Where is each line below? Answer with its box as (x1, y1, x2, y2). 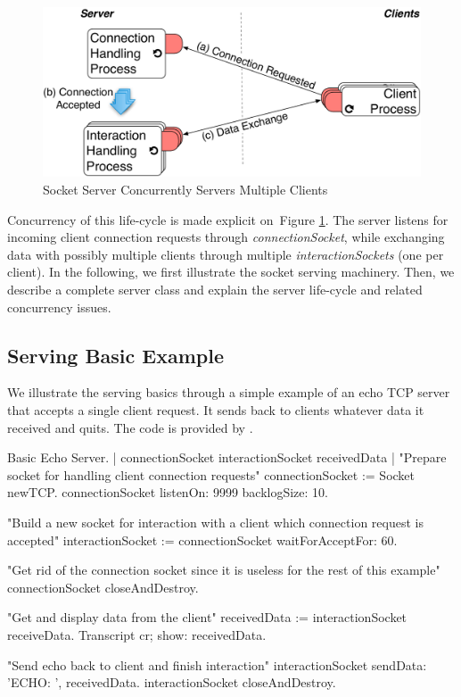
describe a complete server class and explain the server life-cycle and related (7, 280, 423, 299)
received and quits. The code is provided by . (7, 418, 253, 436)
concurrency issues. (7, 297, 111, 316)
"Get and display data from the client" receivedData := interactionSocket (7, 608, 407, 626)
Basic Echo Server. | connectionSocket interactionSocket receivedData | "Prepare (7, 448, 447, 467)
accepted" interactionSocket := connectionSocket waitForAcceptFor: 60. (7, 530, 398, 549)
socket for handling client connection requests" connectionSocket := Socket (7, 465, 416, 484)
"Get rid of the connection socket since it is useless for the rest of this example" (7, 560, 440, 579)
